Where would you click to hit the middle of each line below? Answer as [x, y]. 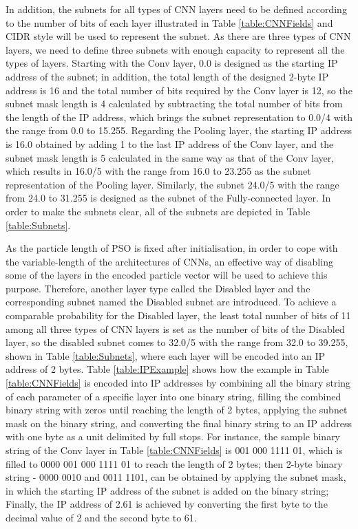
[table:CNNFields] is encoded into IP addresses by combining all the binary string [178, 383]
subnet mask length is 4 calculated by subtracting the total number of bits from [174, 104]
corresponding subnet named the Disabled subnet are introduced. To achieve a [171, 302]
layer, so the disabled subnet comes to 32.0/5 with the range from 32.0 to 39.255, [177, 342]
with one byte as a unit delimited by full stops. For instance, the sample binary [173, 436]
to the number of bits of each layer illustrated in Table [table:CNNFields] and [169, 22]
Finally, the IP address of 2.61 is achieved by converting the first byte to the [167, 504]
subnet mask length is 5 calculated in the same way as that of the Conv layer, [170, 157]
